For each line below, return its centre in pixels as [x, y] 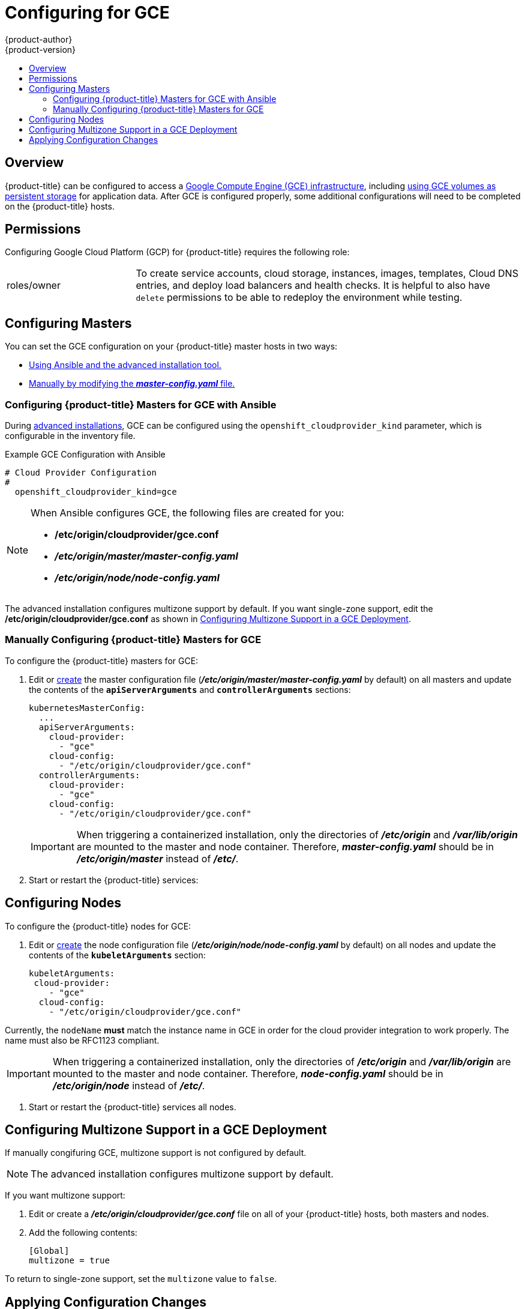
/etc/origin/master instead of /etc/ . [157, 858]
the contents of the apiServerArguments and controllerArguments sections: [190, 689]
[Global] [49, 1251]
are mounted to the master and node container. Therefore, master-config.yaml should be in [285, 846]
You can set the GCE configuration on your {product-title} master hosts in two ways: [171, 346]
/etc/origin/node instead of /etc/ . [129, 1085]
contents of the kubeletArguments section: [117, 955]
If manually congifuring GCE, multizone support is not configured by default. [156, 1153]
